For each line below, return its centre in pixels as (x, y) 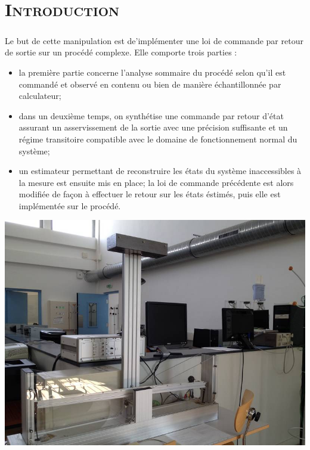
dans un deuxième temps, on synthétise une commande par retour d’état (151, 115)
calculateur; (40, 96)
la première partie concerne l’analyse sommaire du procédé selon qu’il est (152, 72)
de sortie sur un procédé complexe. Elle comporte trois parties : (121, 52)
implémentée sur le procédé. (70, 205)
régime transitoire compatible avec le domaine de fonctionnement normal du (158, 139)
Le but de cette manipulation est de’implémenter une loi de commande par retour (154, 40)
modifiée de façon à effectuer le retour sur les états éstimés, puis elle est (150, 194)
